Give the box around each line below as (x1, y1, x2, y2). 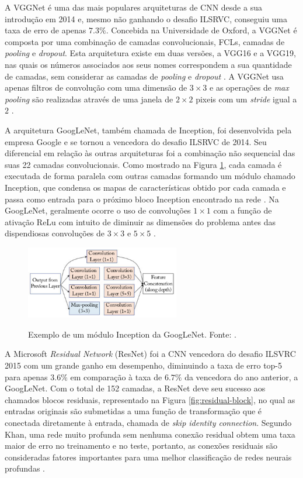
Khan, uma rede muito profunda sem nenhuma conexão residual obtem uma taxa (5, 428, 295, 440)
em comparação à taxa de (70, 370, 162, 383)
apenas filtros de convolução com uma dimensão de (5, 81, 187, 94)
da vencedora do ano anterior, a (184, 370, 298, 383)
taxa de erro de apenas (5, 24, 86, 36)
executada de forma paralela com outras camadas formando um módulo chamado (5, 170, 295, 182)
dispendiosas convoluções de (5, 227, 105, 239)
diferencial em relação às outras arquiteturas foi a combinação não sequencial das (5, 147, 295, 159)
